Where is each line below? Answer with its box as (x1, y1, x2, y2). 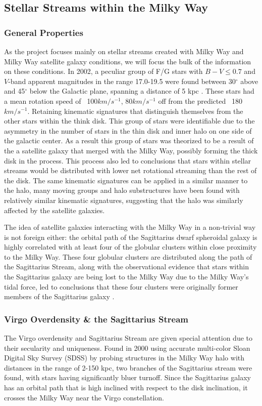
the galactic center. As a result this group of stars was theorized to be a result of (4, 135, 254, 146)
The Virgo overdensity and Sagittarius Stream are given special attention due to (4, 333, 252, 343)
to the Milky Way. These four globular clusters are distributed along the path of (4, 251, 252, 262)
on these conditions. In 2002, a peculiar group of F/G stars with (4, 66, 203, 76)
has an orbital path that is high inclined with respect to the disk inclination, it (4, 382, 248, 393)
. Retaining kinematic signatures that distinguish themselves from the (27, 105, 243, 116)
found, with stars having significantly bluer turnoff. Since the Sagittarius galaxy (4, 372, 251, 383)
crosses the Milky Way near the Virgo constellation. (4, 392, 164, 402)
